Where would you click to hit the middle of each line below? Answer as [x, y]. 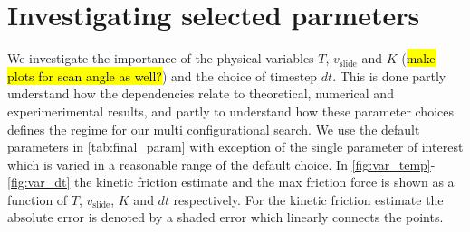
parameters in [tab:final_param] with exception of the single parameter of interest [235, 147]
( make [418, 58]
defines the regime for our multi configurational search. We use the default [214, 129]
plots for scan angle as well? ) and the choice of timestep [163, 75]
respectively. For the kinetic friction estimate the [308, 199]
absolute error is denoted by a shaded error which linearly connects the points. [225, 217]
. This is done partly [389, 75]
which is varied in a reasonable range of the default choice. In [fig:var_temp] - [221, 164]
